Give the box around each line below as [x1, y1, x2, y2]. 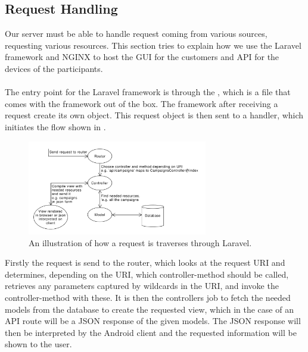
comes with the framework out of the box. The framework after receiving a [5, 97, 278, 109]
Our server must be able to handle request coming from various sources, [5, 27, 267, 40]
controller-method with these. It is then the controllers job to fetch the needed [5, 291, 291, 304]
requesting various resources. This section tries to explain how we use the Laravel [5, 39, 301, 51]
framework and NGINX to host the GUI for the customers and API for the [5, 51, 279, 63]
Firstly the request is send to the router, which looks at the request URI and [5, 256, 285, 269]
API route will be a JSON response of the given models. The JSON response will [5, 315, 301, 327]
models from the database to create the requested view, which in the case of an [5, 303, 294, 315]
